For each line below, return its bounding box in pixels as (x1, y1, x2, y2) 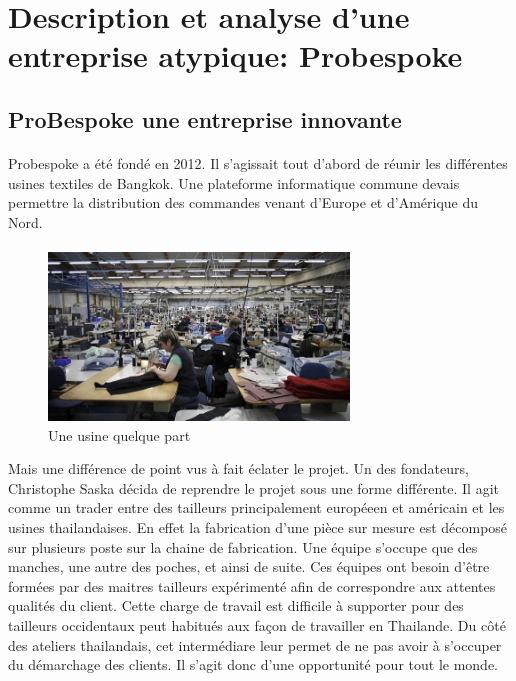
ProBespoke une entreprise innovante (8, 103, 402, 134)
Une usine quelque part (48, 424, 191, 445)
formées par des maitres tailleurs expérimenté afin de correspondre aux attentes (8, 575, 496, 596)
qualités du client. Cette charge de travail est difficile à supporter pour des (8, 595, 464, 616)
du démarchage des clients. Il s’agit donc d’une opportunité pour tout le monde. (8, 654, 498, 675)
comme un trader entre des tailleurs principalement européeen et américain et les (8, 497, 505, 518)
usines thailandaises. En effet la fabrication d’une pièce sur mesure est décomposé (8, 517, 508, 538)
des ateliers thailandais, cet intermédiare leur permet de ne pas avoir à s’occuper (8, 634, 502, 655)
